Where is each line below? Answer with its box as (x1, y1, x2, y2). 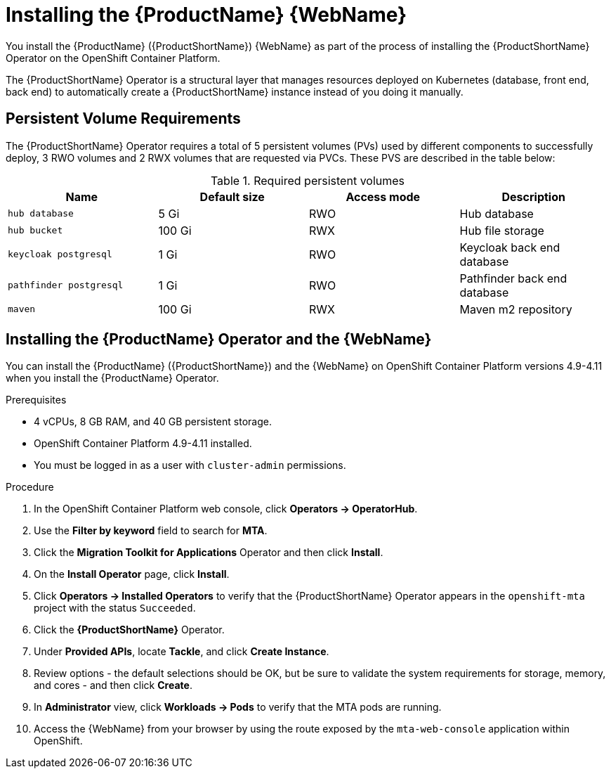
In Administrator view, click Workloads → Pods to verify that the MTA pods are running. (34, 701, 442, 714)
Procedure (6, 481, 54, 494)
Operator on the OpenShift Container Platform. (6, 51, 221, 64)
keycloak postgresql (8, 249, 112, 260)
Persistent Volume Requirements (6, 110, 241, 128)
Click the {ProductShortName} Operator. (34, 624, 225, 636)
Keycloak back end (459, 240, 560, 254)
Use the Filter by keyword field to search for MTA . (34, 524, 268, 537)
